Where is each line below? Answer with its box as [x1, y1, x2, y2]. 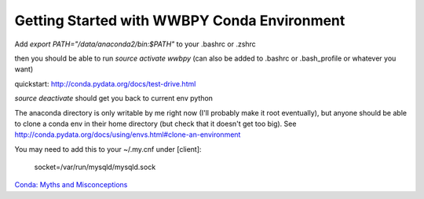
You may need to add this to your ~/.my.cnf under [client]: [14, 144, 202, 153]
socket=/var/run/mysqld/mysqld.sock [34, 162, 156, 172]
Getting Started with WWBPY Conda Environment [14, 12, 345, 29]
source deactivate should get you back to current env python [14, 94, 214, 103]
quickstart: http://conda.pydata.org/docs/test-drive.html [14, 79, 196, 88]
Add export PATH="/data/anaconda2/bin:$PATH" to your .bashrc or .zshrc [14, 39, 257, 49]
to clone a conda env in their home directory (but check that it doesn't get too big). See [14, 119, 297, 128]
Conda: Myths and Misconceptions [14, 180, 128, 190]
